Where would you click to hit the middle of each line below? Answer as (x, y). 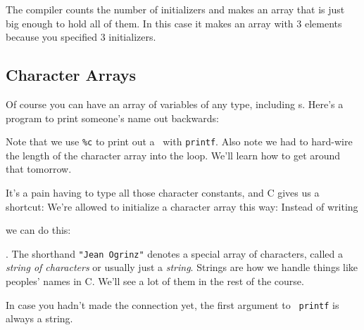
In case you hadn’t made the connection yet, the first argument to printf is (172, 304)
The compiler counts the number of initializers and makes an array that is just (175, 9)
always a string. (39, 318)
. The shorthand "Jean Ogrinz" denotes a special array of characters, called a (174, 253)
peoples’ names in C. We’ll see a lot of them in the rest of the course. (155, 281)
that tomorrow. (39, 169)
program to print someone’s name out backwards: (112, 118)
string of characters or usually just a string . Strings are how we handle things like (182, 267)
